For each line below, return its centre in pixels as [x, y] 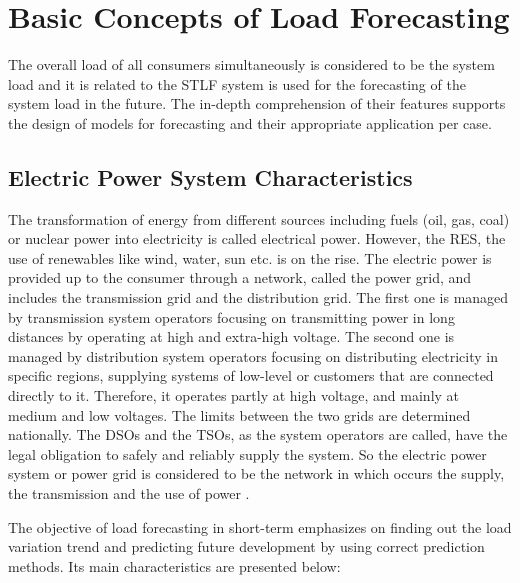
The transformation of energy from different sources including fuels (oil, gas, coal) [259, 218]
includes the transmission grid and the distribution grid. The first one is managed [258, 297]
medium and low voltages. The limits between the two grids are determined [239, 414]
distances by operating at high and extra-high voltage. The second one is [231, 336]
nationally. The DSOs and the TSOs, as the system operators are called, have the [258, 434]
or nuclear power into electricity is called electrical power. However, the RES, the [257, 238]
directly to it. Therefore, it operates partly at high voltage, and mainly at [234, 395]
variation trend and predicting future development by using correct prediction [246, 546]
